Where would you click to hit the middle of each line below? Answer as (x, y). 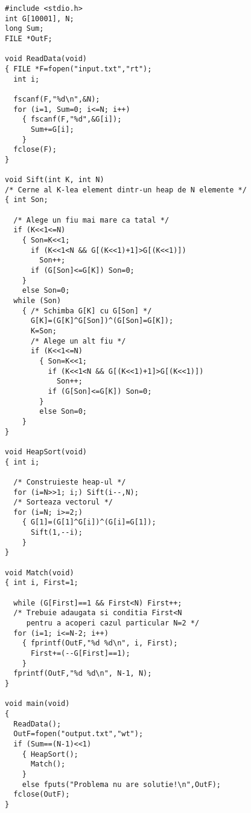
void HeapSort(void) (46, 452)
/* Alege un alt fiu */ (78, 341)
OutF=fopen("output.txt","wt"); (78, 734)
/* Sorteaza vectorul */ (63, 502)
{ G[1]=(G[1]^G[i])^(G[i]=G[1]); (89, 522)
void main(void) (37, 704)
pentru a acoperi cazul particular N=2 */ (113, 623)
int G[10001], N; (40, 18)
